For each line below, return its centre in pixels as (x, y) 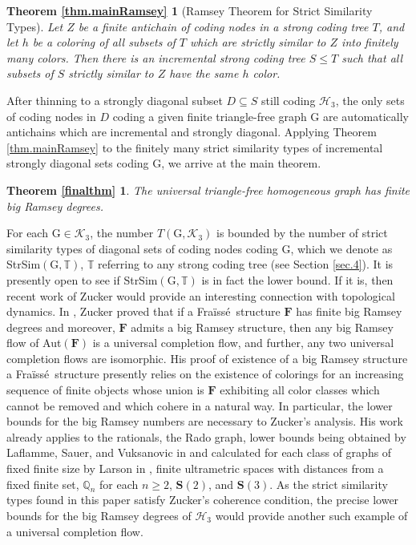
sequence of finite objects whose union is (105, 390)
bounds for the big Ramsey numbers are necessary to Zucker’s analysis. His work (205, 421)
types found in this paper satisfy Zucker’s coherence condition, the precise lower (203, 500)
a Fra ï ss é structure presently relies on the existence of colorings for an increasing (205, 374)
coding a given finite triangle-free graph (210, 116)
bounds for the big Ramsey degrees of (99, 516)
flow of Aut (34, 343)
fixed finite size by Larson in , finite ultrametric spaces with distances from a (195, 468)
